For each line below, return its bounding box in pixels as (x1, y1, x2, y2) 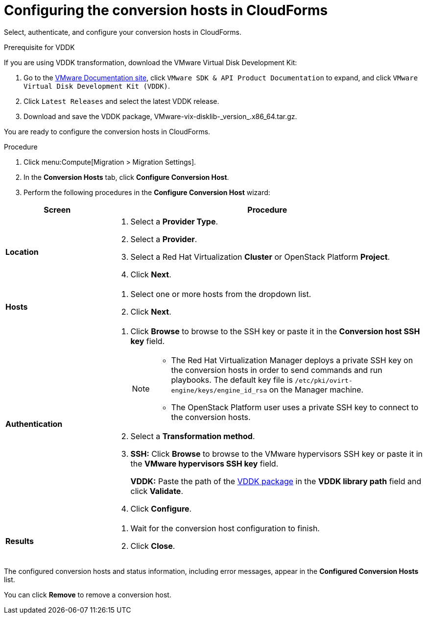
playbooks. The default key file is (171, 374, 293, 385)
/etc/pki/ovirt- (295, 376, 353, 384)
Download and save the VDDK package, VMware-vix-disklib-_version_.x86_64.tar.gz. (24, 112, 297, 121)
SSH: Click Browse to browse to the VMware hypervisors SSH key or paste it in (130, 448, 423, 459)
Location (5, 247, 39, 257)
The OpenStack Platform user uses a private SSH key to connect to (171, 402, 419, 412)
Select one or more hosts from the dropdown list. (130, 289, 311, 299)
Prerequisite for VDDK (4, 43, 75, 51)
